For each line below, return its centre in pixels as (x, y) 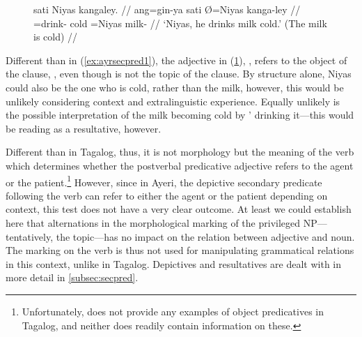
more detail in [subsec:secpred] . (72, 277)
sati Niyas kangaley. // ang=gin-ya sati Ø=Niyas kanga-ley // (167, 9)
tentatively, (30, 236)
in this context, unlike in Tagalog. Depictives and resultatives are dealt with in (174, 263)
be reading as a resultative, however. (84, 128)
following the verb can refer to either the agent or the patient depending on (167, 195)
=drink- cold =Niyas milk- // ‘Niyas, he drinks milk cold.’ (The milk (180, 23)
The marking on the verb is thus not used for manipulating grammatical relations (180, 250)
